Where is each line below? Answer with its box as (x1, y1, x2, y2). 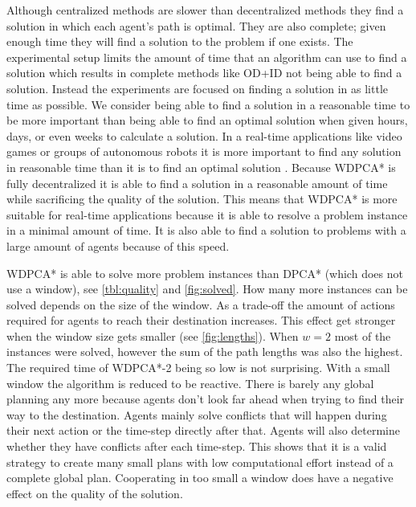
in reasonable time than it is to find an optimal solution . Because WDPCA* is (6, 158, 396, 175)
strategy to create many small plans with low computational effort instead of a (6, 453, 394, 470)
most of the (334, 327, 391, 344)
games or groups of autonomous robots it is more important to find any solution (6, 143, 402, 160)
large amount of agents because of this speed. (6, 237, 230, 254)
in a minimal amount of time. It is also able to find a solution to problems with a (6, 222, 406, 239)
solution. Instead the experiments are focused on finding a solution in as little (6, 80, 389, 96)
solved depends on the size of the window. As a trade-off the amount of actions (6, 296, 395, 313)
